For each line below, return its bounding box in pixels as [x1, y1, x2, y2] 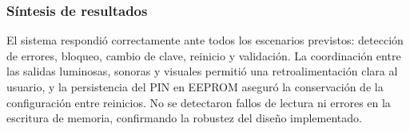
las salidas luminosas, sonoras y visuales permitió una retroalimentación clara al [6, 63, 398, 79]
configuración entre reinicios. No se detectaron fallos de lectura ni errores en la [6, 94, 391, 110]
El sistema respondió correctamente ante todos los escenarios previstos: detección [6, 32, 404, 48]
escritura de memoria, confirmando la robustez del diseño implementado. [6, 110, 362, 126]
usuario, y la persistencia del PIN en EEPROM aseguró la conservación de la [6, 79, 384, 94]
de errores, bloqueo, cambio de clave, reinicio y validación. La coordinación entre [6, 47, 401, 64]
